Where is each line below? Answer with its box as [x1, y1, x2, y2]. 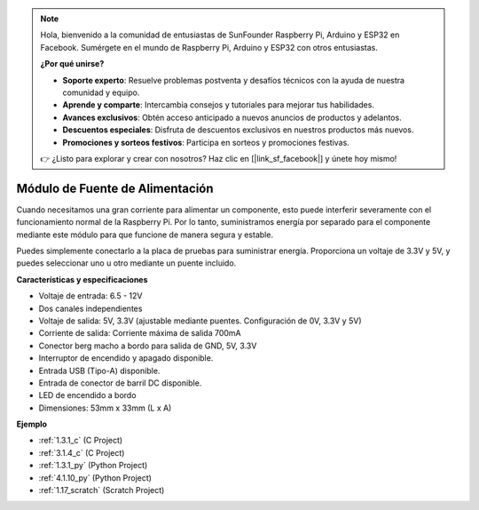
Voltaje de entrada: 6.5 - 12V [38, 291, 143, 301]
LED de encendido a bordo [38, 390, 137, 401]
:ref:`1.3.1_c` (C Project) [38, 435, 123, 446]
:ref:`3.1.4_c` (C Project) [38, 447, 125, 458]
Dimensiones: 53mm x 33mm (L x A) [38, 402, 172, 413]
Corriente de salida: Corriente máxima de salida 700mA [38, 328, 241, 339]
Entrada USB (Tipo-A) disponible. [38, 365, 161, 376]
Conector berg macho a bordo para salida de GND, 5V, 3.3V [38, 340, 257, 351]
